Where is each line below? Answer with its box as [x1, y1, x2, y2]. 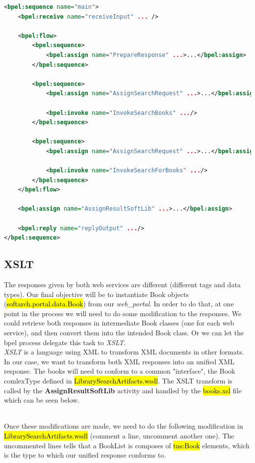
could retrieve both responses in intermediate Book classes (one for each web [4, 318, 234, 328]
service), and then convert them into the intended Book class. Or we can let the [4, 327, 244, 338]
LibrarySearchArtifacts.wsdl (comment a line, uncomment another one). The [4, 430, 234, 440]
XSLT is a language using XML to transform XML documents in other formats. [4, 347, 244, 357]
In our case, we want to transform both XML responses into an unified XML [4, 356, 234, 366]
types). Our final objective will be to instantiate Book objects [4, 289, 189, 299]
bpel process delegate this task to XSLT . [4, 337, 126, 347]
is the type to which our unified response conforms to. [4, 450, 166, 460]
